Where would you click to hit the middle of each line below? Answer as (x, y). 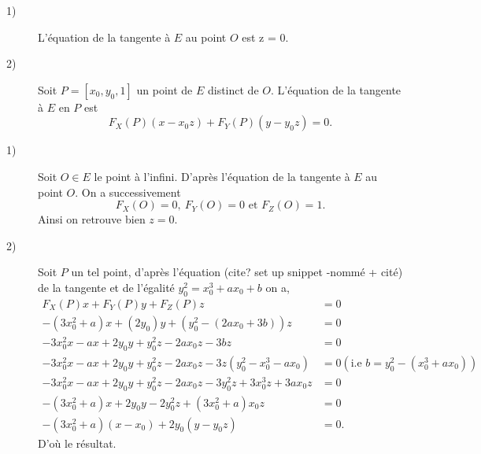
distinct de (233, 89)
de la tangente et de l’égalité (106, 287)
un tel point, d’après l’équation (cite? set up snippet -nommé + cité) (237, 272)
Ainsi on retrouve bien (92, 219)
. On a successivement (128, 192)
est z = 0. (265, 37)
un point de (165, 89)
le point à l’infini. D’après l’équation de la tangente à (222, 176)
